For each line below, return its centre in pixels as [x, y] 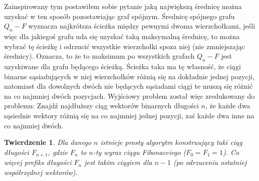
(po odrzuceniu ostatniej [210, 162]
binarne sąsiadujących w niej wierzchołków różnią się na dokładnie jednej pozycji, [129, 76]
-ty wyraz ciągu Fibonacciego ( [140, 152]
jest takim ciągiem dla [118, 162]
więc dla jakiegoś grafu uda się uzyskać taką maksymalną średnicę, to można [122, 36]
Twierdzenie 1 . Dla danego [48, 142]
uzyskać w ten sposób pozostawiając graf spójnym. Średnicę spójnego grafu [119, 16]
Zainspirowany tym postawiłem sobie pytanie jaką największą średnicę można [123, 6]
